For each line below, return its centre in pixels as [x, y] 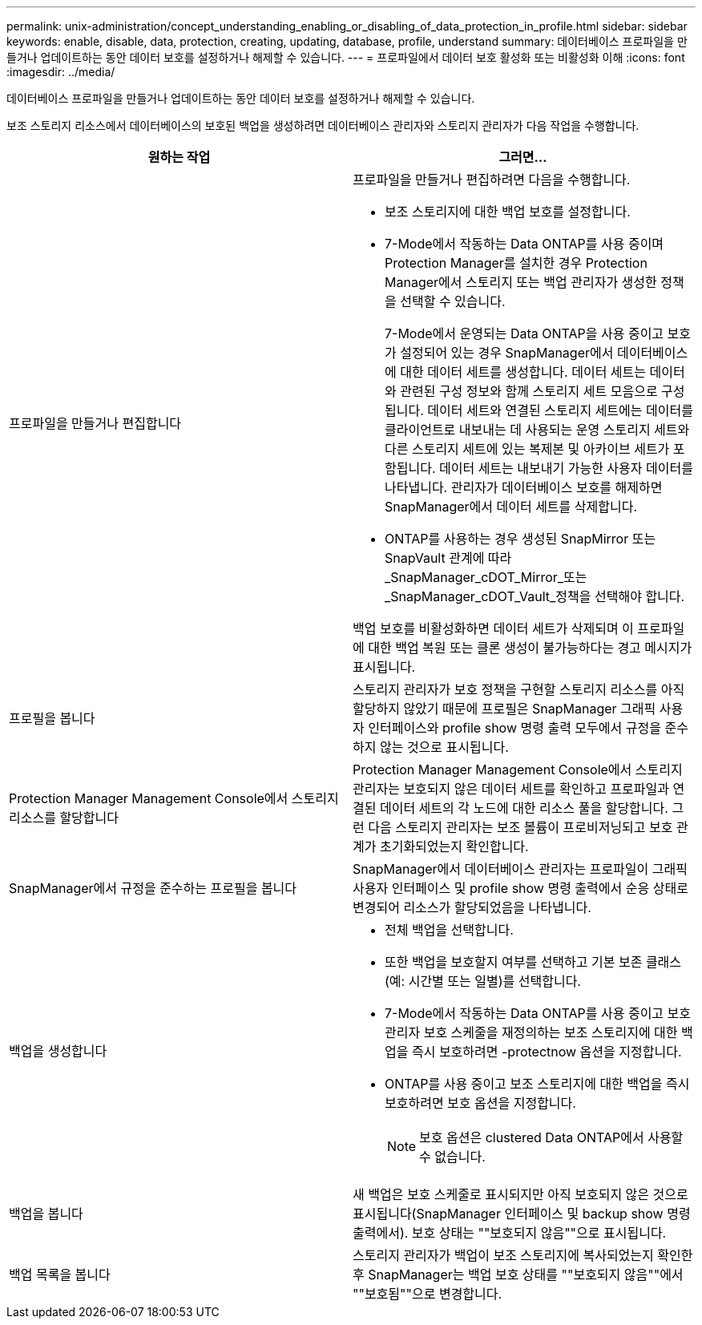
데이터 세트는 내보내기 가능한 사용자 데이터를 [566, 468]
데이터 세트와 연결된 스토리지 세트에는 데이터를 [560, 410]
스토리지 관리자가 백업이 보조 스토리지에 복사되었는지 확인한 [523, 1255]
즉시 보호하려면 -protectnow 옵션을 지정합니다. [547, 1052]
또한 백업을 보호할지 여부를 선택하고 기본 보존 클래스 [533, 962]
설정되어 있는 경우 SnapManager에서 [507, 353]
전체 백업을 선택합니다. [449, 930]
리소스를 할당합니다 [64, 818]
